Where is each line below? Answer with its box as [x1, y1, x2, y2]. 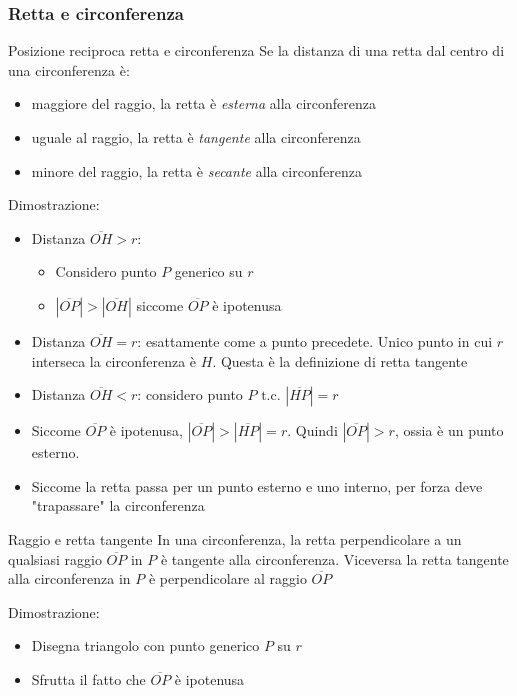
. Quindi [287, 420, 338, 441]
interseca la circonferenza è [31, 350, 197, 371]
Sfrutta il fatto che [31, 668, 146, 689]
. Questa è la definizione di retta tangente [212, 350, 468, 371]
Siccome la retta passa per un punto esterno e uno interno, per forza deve [31, 475, 483, 496]
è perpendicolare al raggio [148, 568, 307, 589]
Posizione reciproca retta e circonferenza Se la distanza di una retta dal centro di [8, 40, 505, 61]
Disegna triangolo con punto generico [31, 635, 260, 656]
